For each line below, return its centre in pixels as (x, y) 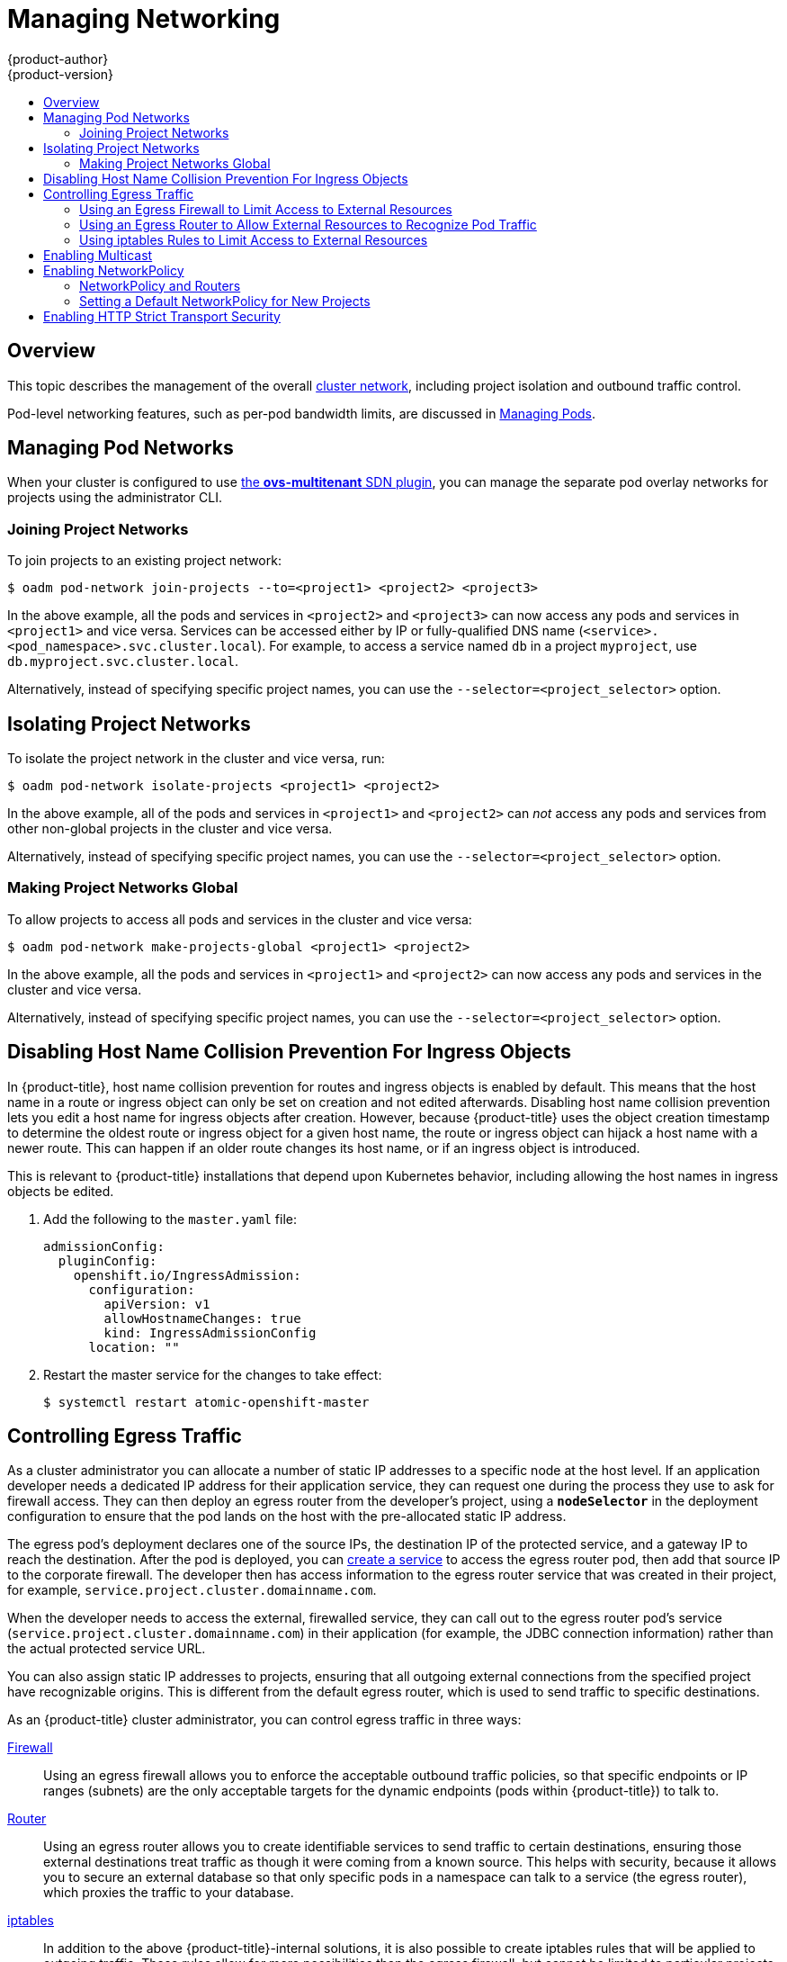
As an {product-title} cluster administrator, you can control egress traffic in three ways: (264, 1720)
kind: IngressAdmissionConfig (210, 1332)
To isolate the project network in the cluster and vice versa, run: (196, 759)
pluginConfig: (107, 1260)
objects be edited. (61, 1191)
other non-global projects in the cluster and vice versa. (170, 829)
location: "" (134, 1347)
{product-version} (61, 74)
